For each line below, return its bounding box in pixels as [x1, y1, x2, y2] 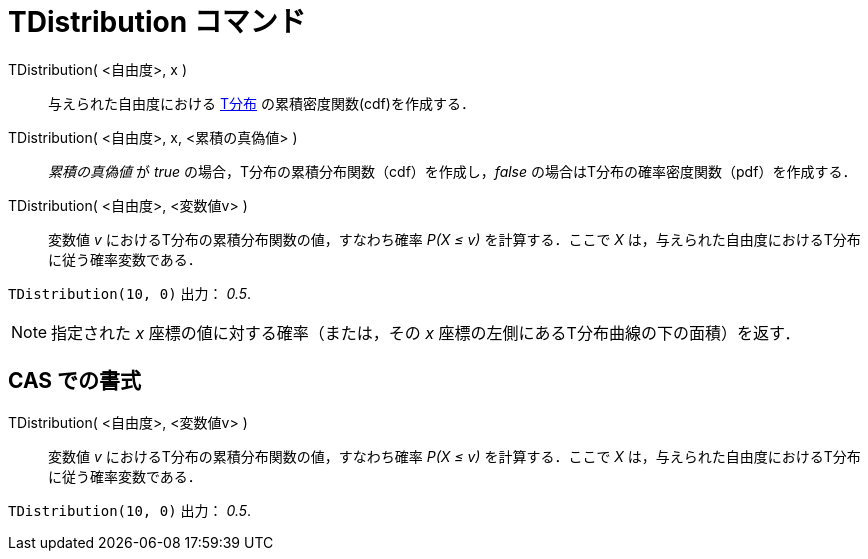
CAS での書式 [8, 368, 142, 394]
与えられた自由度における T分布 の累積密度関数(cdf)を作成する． [48, 94, 475, 112]
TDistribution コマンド [8, 5, 306, 39]
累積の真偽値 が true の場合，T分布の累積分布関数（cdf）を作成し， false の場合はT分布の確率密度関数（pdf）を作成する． [48, 162, 857, 180]
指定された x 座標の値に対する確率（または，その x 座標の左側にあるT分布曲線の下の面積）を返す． [51, 322, 801, 343]
